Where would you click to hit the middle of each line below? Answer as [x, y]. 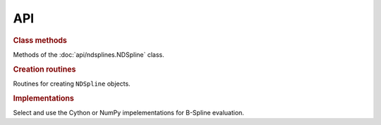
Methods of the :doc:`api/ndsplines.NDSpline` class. [89, 54]
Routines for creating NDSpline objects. [72, 84]
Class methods [40, 40]
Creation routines [44, 69]
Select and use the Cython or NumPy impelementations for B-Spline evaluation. [129, 112]
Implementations [43, 98]
